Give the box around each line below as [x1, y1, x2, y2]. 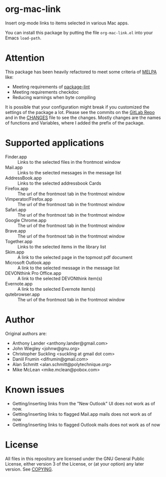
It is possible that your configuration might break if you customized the [5, 104, 150, 110]
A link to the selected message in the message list [17, 265, 120, 271]
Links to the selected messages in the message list [17, 169, 121, 175]
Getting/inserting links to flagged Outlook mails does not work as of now [12, 422, 160, 428]
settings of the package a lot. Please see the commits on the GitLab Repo [5, 109, 155, 115]
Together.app [5, 238, 33, 244]
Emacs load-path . [5, 35, 42, 41]
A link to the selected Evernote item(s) [17, 286, 96, 292]
